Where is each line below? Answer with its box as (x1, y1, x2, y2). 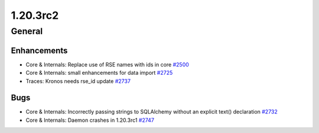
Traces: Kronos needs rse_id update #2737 (25, 77, 131, 85)
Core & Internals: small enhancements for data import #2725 (25, 69, 173, 77)
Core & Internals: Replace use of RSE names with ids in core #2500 (25, 61, 189, 68)
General (11, 26, 43, 36)
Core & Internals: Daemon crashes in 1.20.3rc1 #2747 (25, 117, 155, 124)
